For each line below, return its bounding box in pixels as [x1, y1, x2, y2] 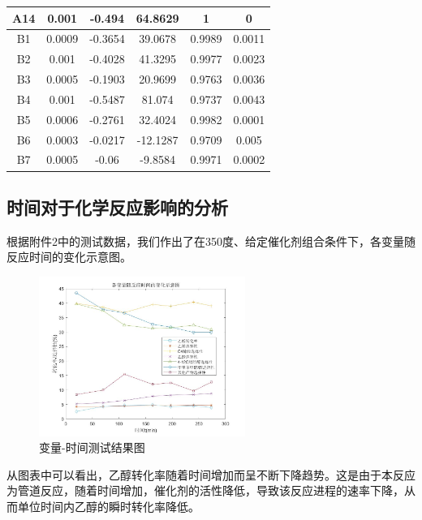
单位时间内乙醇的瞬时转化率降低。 [17, 497, 200, 514]
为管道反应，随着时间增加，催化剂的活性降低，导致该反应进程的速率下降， [6, 482, 404, 499]
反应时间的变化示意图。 [6, 248, 131, 265]
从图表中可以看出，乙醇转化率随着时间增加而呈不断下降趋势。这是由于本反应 [6, 466, 416, 483]
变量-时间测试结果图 [39, 439, 145, 456]
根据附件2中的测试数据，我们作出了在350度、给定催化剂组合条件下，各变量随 [6, 232, 416, 249]
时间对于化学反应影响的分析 [6, 194, 228, 219]
